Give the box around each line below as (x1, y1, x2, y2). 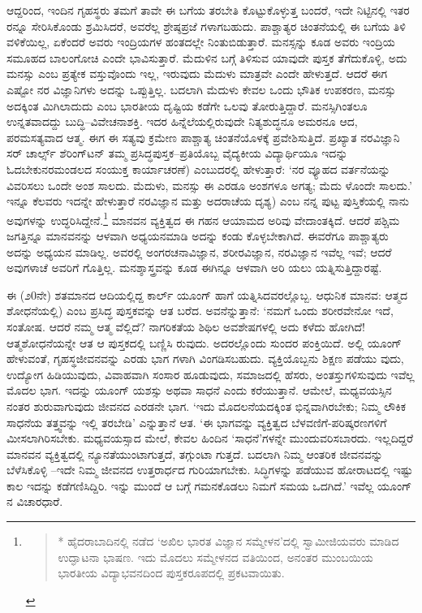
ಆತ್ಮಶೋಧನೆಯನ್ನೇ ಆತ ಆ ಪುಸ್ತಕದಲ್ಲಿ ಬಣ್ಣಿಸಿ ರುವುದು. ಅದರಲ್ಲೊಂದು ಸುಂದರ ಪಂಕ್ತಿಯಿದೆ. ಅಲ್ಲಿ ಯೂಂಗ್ (6, 334, 402, 351)
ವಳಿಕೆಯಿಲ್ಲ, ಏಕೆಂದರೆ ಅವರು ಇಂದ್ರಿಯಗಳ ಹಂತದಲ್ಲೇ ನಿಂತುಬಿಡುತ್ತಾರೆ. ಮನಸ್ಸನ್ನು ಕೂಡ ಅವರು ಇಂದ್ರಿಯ (6, 33, 395, 50)
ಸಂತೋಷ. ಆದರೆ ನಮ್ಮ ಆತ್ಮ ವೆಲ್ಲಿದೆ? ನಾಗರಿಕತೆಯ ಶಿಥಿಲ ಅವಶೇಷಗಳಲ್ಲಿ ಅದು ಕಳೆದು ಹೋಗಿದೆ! (6, 317, 365, 335)
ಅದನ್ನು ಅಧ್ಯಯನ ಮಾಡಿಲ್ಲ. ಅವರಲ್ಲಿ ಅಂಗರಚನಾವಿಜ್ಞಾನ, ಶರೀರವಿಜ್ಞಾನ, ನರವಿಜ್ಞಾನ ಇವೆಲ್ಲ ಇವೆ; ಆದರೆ (6, 243, 392, 260)
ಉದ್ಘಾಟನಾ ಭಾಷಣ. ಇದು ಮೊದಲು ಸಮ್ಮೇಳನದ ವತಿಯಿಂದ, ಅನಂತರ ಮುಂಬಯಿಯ (58, 548, 373, 565)
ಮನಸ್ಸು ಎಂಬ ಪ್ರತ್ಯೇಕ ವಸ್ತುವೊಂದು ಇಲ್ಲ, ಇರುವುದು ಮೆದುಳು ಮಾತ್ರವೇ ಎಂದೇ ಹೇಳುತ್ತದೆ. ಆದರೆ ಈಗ (6, 65, 388, 82)
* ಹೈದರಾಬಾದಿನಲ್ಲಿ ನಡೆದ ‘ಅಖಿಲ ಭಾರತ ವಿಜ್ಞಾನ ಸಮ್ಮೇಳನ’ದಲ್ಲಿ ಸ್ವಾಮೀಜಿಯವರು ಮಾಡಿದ (58, 533, 399, 550)
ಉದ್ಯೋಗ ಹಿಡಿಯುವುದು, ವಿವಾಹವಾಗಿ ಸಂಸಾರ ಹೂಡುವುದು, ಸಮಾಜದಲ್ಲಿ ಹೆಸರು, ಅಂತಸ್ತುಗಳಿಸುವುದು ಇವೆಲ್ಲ (6, 365, 415, 382)
